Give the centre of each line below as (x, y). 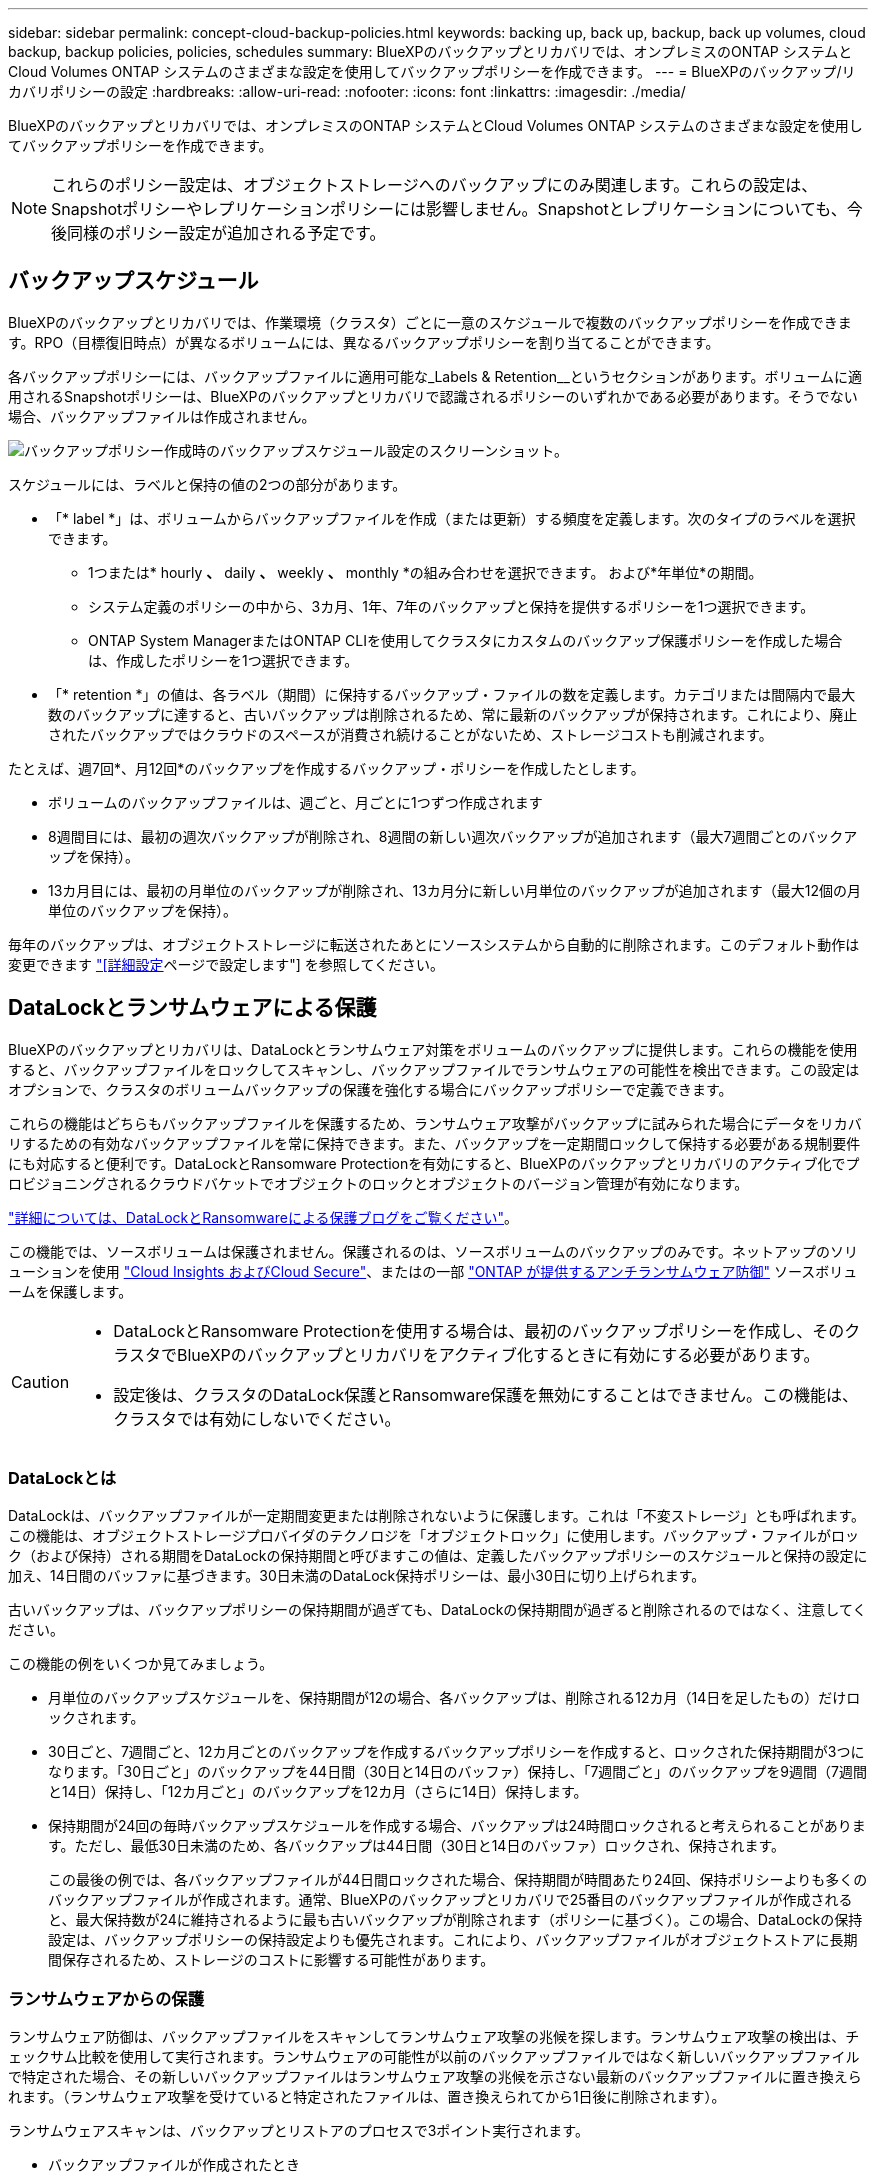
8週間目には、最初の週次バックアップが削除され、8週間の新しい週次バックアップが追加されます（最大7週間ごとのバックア (453, 836)
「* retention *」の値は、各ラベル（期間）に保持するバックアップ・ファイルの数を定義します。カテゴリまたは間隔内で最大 (452, 694)
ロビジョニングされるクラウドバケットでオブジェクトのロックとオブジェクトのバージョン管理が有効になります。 (378, 1183)
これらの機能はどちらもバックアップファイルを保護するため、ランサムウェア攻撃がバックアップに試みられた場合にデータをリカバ (435, 1123)
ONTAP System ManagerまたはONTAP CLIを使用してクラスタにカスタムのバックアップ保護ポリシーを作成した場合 (465, 640)
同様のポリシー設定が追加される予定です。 (226, 233)
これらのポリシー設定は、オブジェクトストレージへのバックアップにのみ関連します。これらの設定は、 (434, 185)
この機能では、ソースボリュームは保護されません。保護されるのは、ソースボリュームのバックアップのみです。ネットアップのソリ (433, 1251)
